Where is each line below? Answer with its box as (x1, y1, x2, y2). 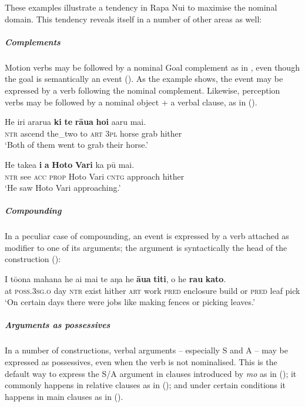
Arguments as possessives (5, 319, 110, 331)
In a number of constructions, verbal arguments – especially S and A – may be (5, 344, 288, 356)
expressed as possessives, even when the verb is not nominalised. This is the (5, 355, 277, 368)
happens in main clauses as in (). (5, 390, 123, 402)
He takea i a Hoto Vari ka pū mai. (5, 158, 135, 170)
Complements (5, 35, 61, 48)
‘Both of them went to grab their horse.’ (5, 138, 149, 151)
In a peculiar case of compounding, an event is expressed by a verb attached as (5, 230, 289, 242)
